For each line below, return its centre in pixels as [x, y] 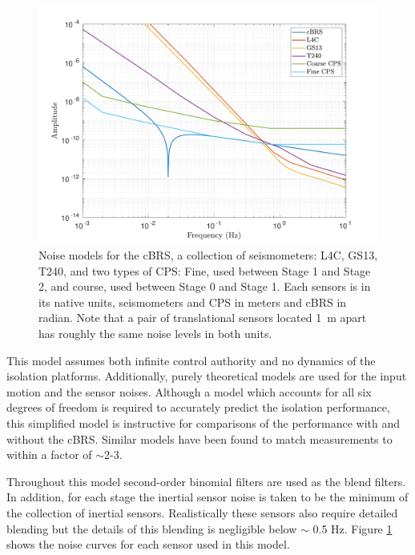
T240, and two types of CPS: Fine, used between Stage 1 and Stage [205, 270]
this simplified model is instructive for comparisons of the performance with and [203, 423]
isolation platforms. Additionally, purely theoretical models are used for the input [207, 376]
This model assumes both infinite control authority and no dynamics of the [191, 360]
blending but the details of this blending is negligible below [152, 528]
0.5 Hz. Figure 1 [353, 528]
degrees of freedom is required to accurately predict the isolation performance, [198, 407]
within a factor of [49, 454]
